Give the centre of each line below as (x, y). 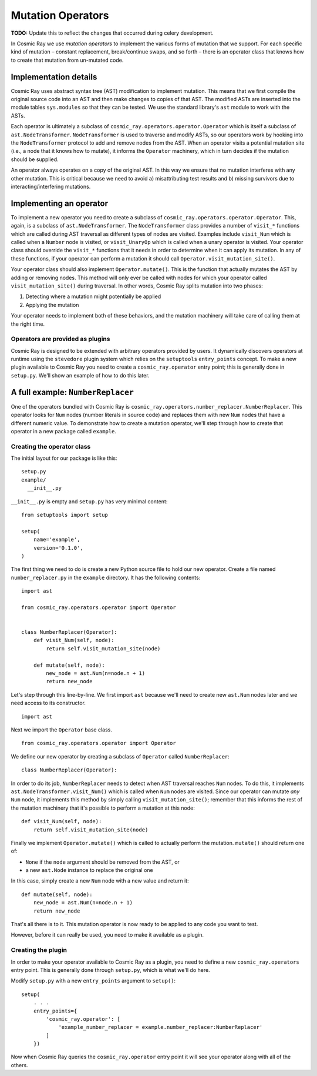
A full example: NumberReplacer (72, 392)
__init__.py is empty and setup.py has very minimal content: (89, 501)
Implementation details (54, 77)
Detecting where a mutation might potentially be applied (93, 296)
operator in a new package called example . (64, 431)
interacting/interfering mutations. (51, 186)
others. (20, 1065)
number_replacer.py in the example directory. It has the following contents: (106, 577)
